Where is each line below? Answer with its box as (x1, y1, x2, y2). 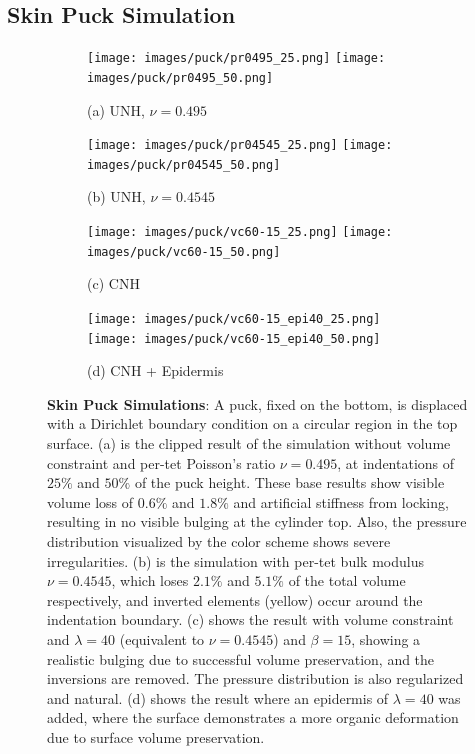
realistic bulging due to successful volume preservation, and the (47, 648, 435, 669)
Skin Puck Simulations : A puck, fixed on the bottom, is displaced (47, 393, 468, 414)
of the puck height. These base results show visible (134, 472, 445, 493)
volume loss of (47, 491, 134, 512)
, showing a (351, 628, 421, 649)
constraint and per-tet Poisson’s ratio (47, 452, 276, 473)
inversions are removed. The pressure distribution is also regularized (47, 668, 464, 689)
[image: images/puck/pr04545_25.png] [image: (87, 138, 393, 153)
